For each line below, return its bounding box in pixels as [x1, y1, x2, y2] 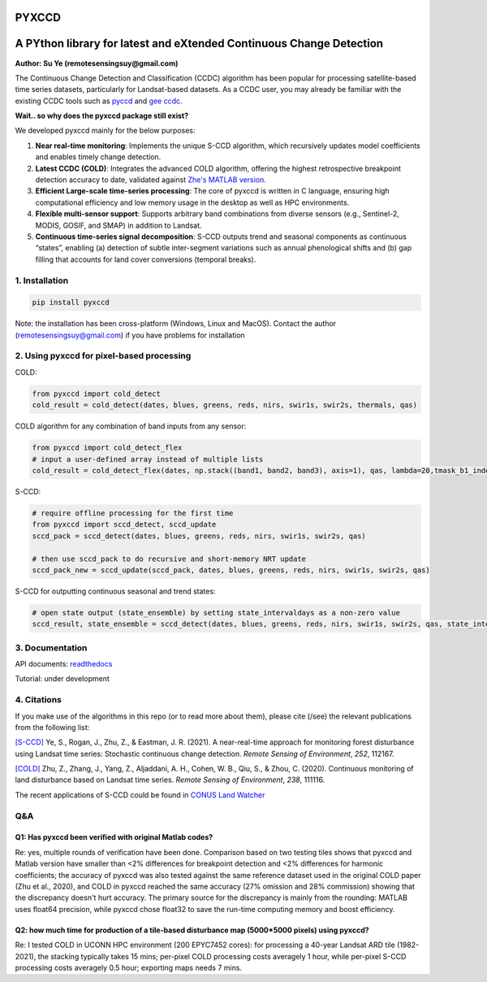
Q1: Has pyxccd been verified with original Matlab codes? [15, 832, 213, 842]
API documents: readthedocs [15, 658, 113, 668]
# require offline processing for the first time [32, 508, 234, 518]
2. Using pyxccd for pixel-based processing [15, 350, 192, 362]
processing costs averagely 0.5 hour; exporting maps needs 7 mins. [15, 962, 243, 972]
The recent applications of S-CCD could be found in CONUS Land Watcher [15, 789, 265, 800]
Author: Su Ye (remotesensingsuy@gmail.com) [15, 58, 179, 68]
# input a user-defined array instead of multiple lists [32, 454, 264, 463]
